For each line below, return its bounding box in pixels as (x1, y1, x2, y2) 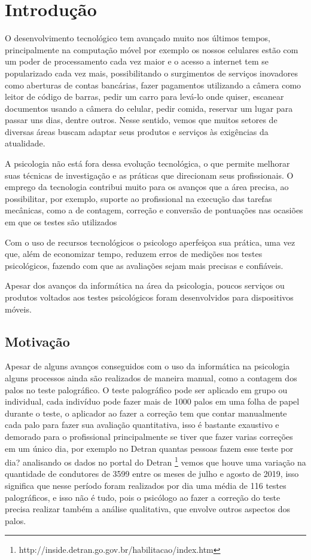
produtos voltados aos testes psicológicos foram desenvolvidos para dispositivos (5, 291, 294, 303)
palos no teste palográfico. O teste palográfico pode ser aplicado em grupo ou (5, 383, 288, 396)
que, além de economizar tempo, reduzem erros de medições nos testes (5, 247, 263, 260)
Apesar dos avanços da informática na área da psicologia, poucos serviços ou (5, 279, 285, 292)
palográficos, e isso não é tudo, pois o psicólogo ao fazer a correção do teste (5, 491, 280, 503)
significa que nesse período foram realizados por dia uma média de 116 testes (5, 479, 286, 491)
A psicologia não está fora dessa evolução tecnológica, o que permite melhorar (5, 157, 290, 170)
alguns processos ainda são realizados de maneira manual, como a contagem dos (5, 371, 297, 384)
